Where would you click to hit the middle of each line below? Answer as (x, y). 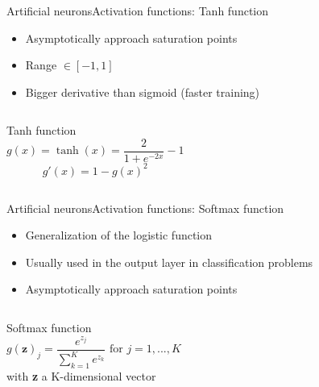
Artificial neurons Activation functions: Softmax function (145, 208)
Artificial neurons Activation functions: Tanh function (138, 10)
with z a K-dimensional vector (81, 375)
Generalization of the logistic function (119, 235)
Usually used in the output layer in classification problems (169, 262)
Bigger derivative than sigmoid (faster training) (143, 92)
